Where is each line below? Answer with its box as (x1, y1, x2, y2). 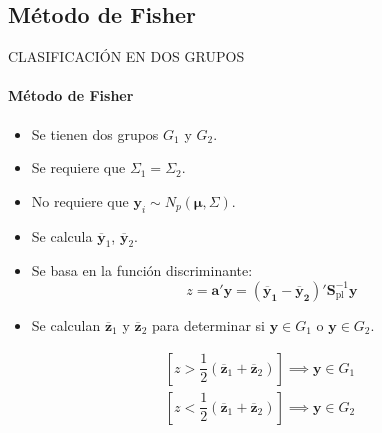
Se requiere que (31, 157, 126, 178)
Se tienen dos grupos (31, 123, 159, 144)
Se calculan (31, 314, 101, 335)
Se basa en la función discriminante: (31, 260, 253, 281)
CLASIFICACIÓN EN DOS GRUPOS (8, 46, 245, 67)
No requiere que (31, 190, 129, 211)
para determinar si (151, 314, 265, 335)
